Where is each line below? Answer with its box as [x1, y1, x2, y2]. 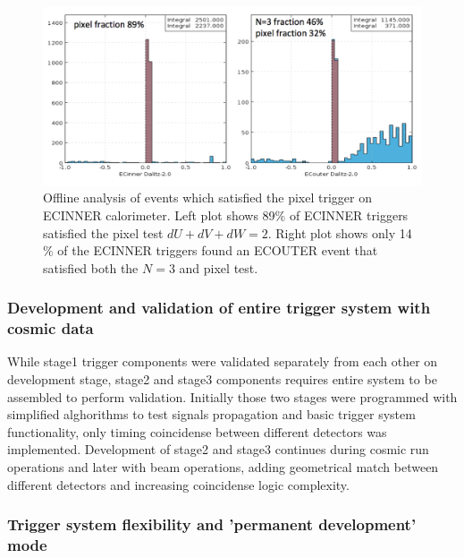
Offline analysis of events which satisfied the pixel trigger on [43, 188, 372, 207]
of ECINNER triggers [289, 205, 409, 224]
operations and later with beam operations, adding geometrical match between [7, 458, 439, 476]
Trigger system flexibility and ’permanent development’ [7, 513, 417, 536]
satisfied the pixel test [43, 223, 164, 242]
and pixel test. [179, 258, 258, 277]
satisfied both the [43, 258, 139, 277]
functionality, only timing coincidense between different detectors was [7, 422, 387, 441]
